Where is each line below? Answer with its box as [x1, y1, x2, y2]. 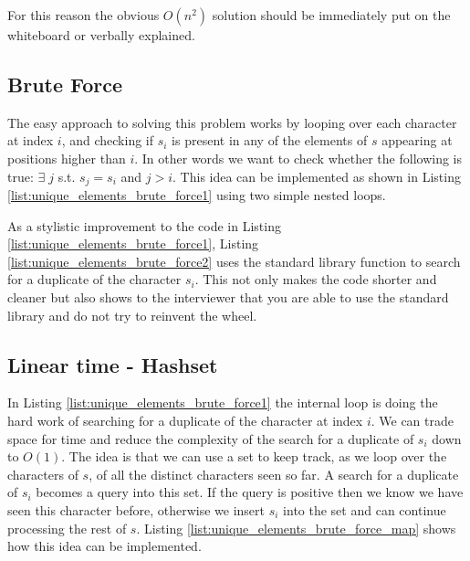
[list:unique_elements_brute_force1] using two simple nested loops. [7, 185, 386, 205]
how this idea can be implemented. [7, 536, 202, 556]
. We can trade [371, 410, 454, 429]
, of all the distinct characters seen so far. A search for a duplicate [89, 464, 459, 483]
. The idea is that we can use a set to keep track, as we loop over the [61, 447, 447, 466]
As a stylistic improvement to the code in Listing [7, 216, 281, 235]
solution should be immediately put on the [212, 5, 451, 24]
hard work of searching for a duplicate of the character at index [7, 410, 363, 429]
